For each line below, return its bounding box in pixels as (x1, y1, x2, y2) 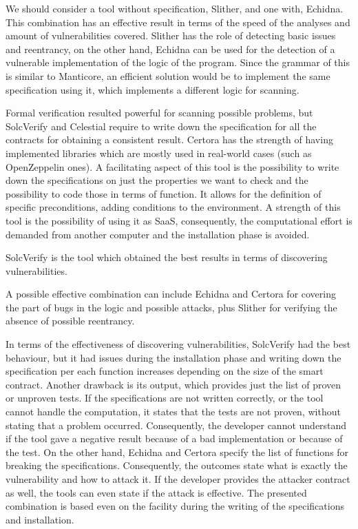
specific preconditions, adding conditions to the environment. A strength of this (6, 200, 341, 214)
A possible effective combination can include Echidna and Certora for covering (6, 287, 337, 301)
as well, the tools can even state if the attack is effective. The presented (6, 485, 307, 499)
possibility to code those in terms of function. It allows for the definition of (6, 186, 322, 200)
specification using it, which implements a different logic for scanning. (6, 82, 299, 96)
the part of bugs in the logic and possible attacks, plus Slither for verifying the (6, 300, 337, 314)
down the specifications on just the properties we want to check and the (6, 173, 308, 187)
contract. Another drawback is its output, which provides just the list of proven (6, 377, 341, 391)
